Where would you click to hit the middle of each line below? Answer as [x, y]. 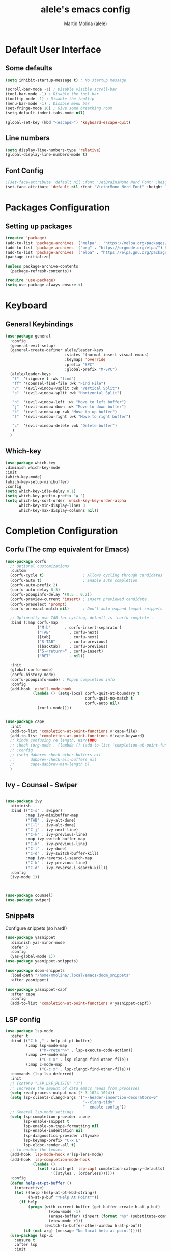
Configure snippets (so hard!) [36, 928]
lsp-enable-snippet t [47, 1121]
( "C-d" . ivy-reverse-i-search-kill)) [67, 868]
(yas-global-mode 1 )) [33, 957]
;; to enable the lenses [36, 1150]
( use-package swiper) [28, 900]
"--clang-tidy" [99, 1102]
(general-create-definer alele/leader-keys [56, 350]
